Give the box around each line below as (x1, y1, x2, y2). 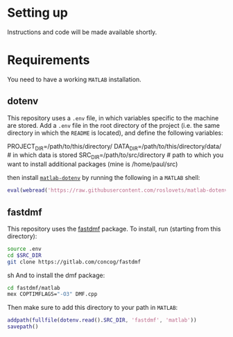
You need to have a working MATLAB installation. (7, 75, 142, 83)
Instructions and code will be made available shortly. (7, 28, 157, 36)
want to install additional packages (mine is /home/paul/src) (7, 160, 178, 168)
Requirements (7, 52, 90, 68)
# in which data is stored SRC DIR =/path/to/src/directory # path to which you (7, 151, 224, 161)
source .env (7, 245, 42, 252)
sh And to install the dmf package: (7, 271, 105, 279)
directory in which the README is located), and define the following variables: (7, 129, 223, 137)
